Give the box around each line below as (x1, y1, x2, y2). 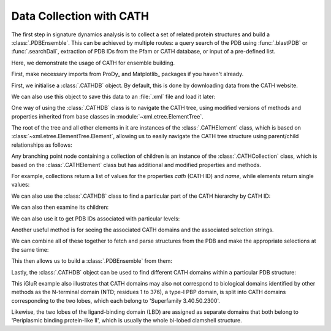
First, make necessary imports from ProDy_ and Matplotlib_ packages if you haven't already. (11, 71, 244, 78)
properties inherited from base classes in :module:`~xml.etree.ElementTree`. (11, 112, 204, 120)
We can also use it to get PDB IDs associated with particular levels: (11, 215, 180, 222)
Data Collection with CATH (11, 9, 150, 23)
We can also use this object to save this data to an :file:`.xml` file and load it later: (11, 93, 216, 100)
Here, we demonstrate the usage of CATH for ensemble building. (11, 59, 175, 66)
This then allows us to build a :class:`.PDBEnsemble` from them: (11, 257, 173, 265)
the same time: (11, 246, 49, 253)
